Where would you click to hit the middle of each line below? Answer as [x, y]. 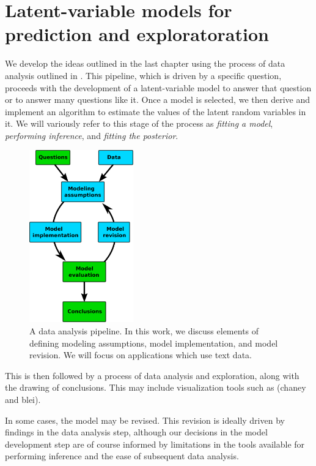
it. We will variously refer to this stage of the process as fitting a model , [139, 123]
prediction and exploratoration [137, 34]
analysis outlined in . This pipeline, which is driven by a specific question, [143, 75]
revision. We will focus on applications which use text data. [141, 355]
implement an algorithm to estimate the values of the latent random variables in [156, 111]
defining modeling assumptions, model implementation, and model [154, 343]
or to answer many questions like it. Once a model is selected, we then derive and [157, 100]
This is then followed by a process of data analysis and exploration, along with [152, 375]
